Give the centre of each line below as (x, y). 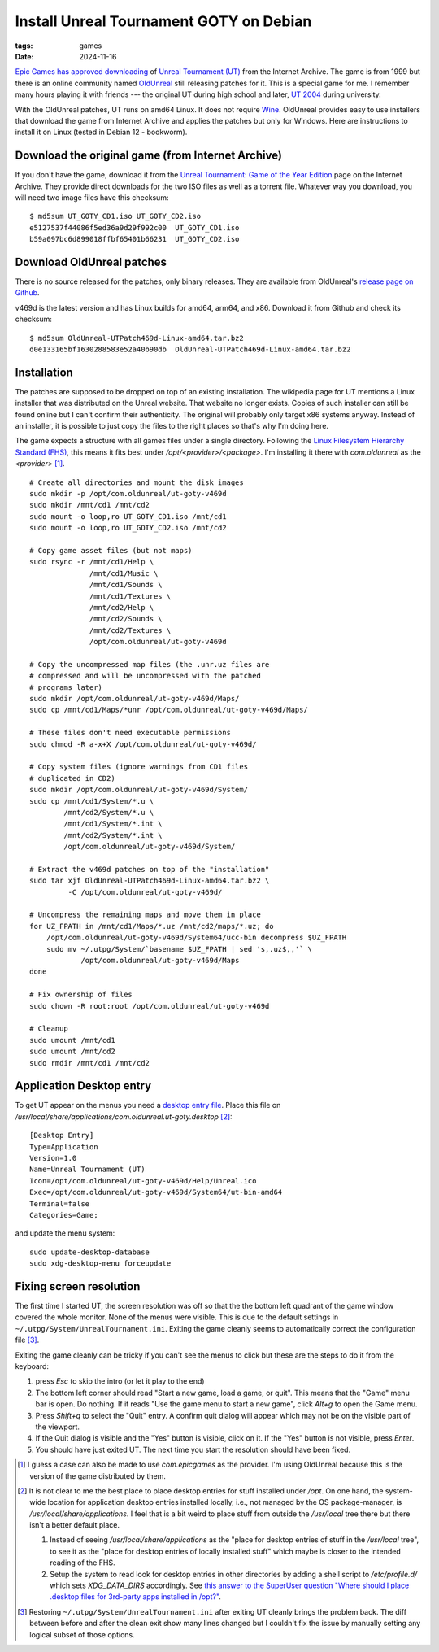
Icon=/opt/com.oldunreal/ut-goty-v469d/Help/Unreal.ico (143, 1181)
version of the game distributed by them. (98, 1475)
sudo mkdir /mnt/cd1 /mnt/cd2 (90, 505)
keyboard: (32, 1366)
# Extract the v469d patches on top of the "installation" (150, 869)
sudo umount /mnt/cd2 (72, 1052)
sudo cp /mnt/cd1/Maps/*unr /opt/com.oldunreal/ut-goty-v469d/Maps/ (169, 710)
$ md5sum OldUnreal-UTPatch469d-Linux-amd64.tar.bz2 (137, 338)
